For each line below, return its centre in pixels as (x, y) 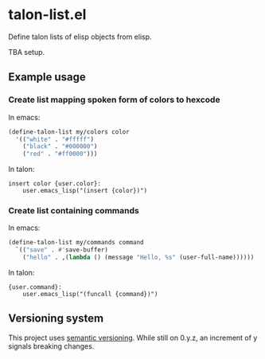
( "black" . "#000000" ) (60, 146)
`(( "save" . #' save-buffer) (62, 250)
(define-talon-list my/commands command (76, 243)
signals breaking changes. (51, 346)
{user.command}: (35, 287)
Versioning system (56, 319)
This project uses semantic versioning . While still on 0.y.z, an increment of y (133, 338)
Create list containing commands (74, 211)
